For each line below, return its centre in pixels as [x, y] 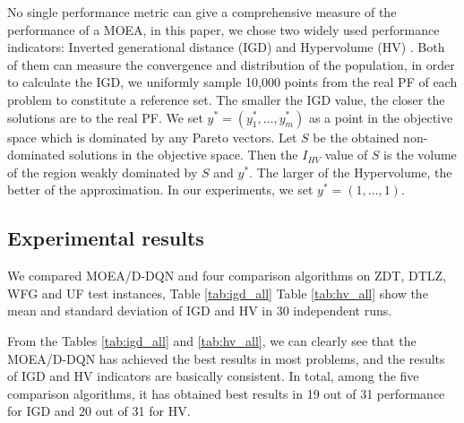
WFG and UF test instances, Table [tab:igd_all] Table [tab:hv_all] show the [218, 293]
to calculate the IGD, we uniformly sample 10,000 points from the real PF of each [232, 82]
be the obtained [356, 137]
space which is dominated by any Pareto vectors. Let [152, 137]
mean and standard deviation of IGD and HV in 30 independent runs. [200, 311]
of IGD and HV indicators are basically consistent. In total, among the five [213, 376]
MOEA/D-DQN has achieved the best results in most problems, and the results [226, 358]
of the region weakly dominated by [103, 172]
